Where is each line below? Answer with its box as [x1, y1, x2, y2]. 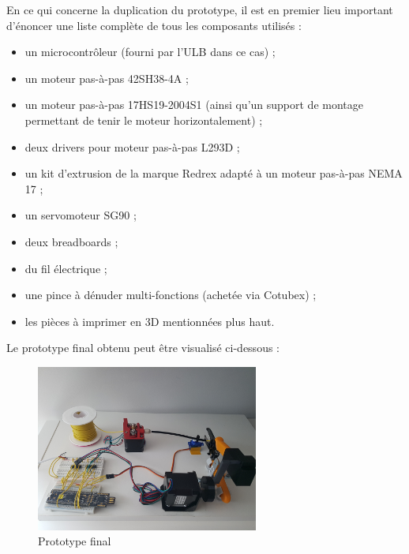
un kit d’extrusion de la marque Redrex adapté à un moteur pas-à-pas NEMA [24, 165, 403, 182]
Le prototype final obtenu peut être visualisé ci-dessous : [6, 339, 280, 356]
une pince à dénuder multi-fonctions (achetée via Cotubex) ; [24, 286, 317, 303]
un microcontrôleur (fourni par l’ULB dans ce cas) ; [24, 43, 276, 60]
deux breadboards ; [24, 233, 118, 249]
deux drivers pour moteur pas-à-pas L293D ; [24, 138, 240, 155]
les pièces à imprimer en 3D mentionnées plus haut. [24, 313, 275, 329]
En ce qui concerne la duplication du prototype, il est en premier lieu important [6, 2, 393, 17]
